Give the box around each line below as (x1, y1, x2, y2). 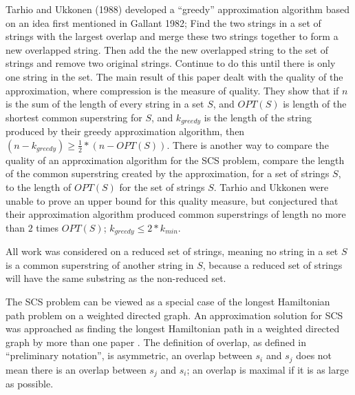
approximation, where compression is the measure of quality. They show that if (6, 83, 339, 97)
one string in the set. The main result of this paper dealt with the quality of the (6, 69, 343, 83)
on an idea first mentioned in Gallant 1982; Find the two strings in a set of (6, 15, 321, 30)
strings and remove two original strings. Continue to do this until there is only (6, 56, 336, 70)
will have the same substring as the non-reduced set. (6, 271, 226, 285)
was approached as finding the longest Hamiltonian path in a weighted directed (6, 321, 340, 336)
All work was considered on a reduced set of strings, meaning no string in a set (6, 244, 338, 259)
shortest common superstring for (6, 110, 142, 124)
